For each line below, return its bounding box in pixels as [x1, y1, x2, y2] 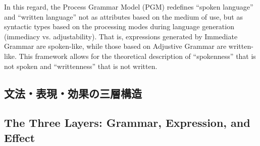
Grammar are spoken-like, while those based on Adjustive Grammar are [4, 41, 227, 51]
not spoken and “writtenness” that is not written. [4, 60, 158, 71]
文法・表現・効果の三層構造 [4, 85, 142, 101]
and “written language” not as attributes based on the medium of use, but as [4, 11, 243, 22]
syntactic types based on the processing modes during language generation [4, 21, 234, 32]
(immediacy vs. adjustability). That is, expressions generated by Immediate [4, 31, 238, 41]
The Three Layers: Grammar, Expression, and [4, 115, 250, 130]
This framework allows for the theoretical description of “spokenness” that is [19, 50, 256, 61]
